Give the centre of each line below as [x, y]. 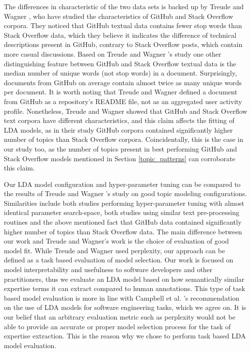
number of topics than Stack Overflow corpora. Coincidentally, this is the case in [124, 139]
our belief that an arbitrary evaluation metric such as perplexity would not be [120, 317]
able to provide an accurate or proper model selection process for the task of [118, 326]
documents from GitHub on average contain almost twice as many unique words [123, 82]
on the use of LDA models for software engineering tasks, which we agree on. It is [125, 307]
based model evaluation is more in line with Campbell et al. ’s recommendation [122, 298]
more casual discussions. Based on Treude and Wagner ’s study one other [113, 54]
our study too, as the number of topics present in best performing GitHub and [120, 148]
